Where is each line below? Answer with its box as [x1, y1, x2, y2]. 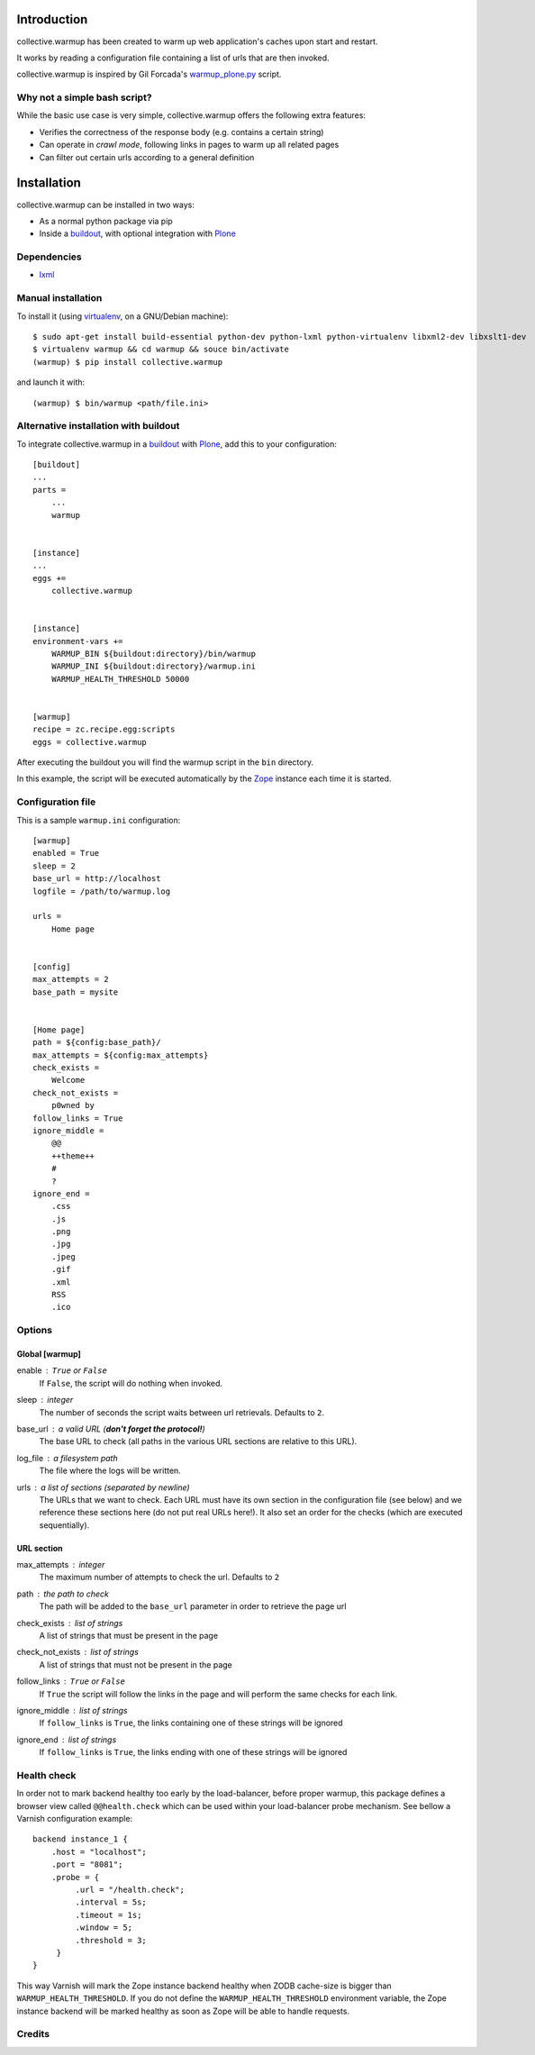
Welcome [50, 1075, 86, 1086]
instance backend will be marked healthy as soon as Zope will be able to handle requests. [16, 2005, 350, 2016]
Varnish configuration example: [16, 1814, 133, 1824]
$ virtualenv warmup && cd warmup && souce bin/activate [32, 344, 290, 355]
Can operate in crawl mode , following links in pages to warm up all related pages [39, 140, 340, 150]
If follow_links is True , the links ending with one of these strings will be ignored [39, 1747, 348, 1758]
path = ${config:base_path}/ [32, 1037, 161, 1048]
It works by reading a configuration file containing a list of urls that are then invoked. [16, 52, 330, 63]
